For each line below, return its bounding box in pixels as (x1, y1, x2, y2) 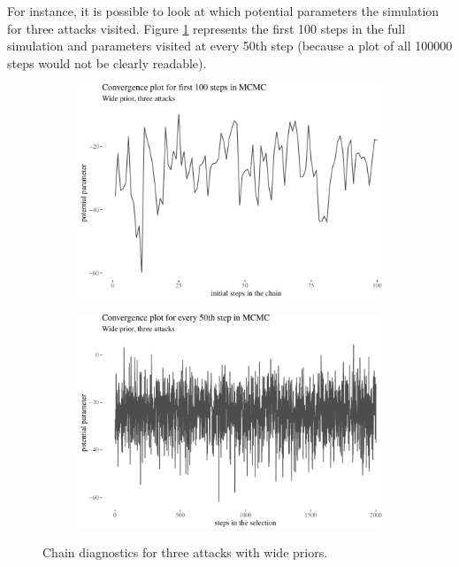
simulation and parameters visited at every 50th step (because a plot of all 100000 (7, 36, 453, 55)
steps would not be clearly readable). (7, 53, 207, 72)
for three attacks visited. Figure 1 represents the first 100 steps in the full (7, 19, 406, 37)
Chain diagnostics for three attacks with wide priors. (42, 543, 328, 562)
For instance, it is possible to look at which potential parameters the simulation (7, 2, 440, 19)
